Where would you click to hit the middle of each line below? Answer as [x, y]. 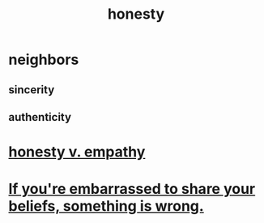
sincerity [32, 90]
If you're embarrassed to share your [132, 189]
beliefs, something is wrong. [106, 206]
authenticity [40, 117]
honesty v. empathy [77, 152]
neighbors [44, 60]
